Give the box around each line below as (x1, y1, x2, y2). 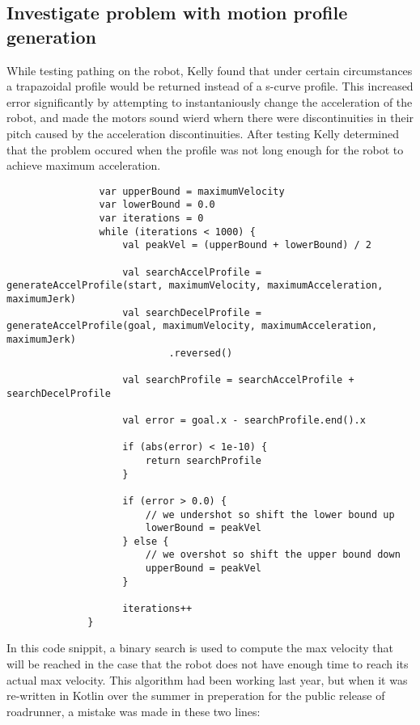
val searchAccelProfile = (122, 266, 261, 278)
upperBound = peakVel (145, 563, 261, 575)
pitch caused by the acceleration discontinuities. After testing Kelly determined (6, 124, 399, 141)
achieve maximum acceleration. (6, 157, 161, 174)
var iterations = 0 (99, 213, 204, 225)
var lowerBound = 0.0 (99, 199, 215, 211)
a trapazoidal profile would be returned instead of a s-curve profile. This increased (6, 78, 414, 95)
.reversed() (168, 347, 233, 359)
